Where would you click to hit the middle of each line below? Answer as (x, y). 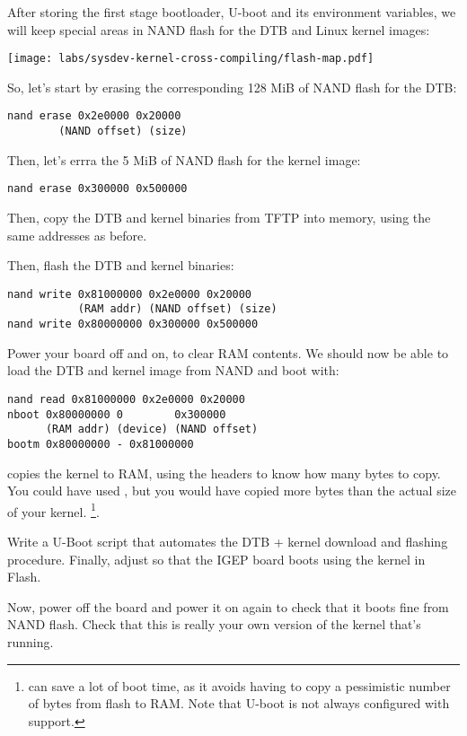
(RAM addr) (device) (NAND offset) (152, 429)
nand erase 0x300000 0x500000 (97, 189)
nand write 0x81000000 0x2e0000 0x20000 (130, 294)
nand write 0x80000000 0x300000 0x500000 (133, 324)
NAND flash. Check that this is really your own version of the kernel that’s (214, 624)
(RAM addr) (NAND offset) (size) (177, 309)
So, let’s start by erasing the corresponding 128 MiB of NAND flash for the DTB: (232, 87)
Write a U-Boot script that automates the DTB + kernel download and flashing (228, 541)
